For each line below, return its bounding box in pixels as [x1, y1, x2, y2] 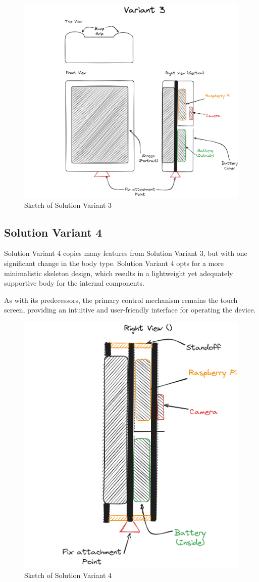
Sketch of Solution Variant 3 [24, 199, 112, 210]
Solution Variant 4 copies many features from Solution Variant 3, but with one [4, 248, 247, 258]
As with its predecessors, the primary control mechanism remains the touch [4, 294, 238, 305]
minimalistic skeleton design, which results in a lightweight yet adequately [4, 267, 233, 278]
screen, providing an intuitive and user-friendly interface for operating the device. [4, 304, 256, 315]
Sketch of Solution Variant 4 [24, 570, 112, 580]
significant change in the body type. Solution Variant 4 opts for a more [4, 257, 224, 268]
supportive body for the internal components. [4, 278, 144, 288]
